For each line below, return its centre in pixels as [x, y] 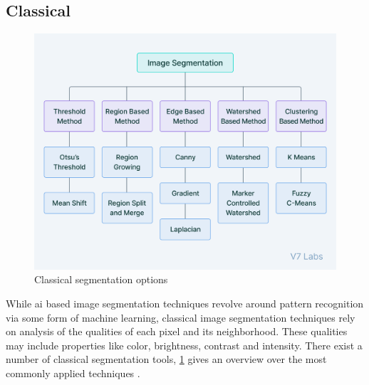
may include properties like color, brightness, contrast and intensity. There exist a [184, 345]
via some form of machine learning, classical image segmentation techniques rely [181, 317]
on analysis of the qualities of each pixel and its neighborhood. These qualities [177, 331]
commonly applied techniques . [73, 373]
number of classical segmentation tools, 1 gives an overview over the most [166, 359]
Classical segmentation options [101, 279]
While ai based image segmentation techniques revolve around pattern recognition [185, 304]
